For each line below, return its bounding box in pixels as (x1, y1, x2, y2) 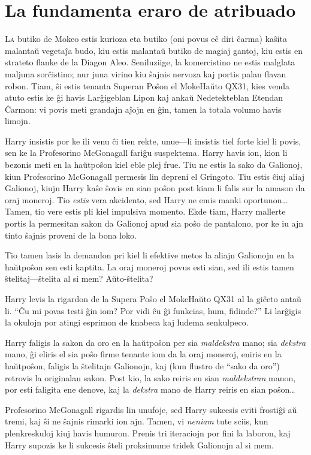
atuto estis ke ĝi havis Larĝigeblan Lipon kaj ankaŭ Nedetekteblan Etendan (5, 91, 283, 104)
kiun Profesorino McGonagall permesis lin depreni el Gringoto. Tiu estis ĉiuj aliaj (5, 170, 304, 182)
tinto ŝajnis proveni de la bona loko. (5, 228, 137, 241)
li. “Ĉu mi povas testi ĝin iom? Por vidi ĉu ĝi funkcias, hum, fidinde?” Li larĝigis (5, 304, 301, 317)
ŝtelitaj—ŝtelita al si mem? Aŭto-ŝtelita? (5, 272, 153, 285)
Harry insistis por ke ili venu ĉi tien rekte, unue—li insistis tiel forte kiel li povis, (5, 134, 301, 147)
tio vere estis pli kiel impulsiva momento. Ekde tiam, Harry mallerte (35, 205, 286, 218)
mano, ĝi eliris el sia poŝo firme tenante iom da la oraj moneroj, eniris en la (5, 348, 282, 360)
